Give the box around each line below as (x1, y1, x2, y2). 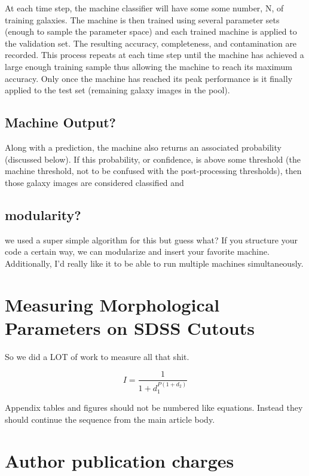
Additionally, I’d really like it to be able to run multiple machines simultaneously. (5, 257, 304, 269)
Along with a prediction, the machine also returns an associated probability (5, 141, 282, 153)
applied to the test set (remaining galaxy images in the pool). (5, 84, 230, 96)
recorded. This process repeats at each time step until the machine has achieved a (5, 48, 304, 61)
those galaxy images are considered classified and (5, 176, 184, 188)
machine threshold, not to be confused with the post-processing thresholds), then (5, 164, 302, 177)
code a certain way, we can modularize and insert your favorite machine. (5, 245, 270, 258)
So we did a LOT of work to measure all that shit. (5, 350, 189, 362)
